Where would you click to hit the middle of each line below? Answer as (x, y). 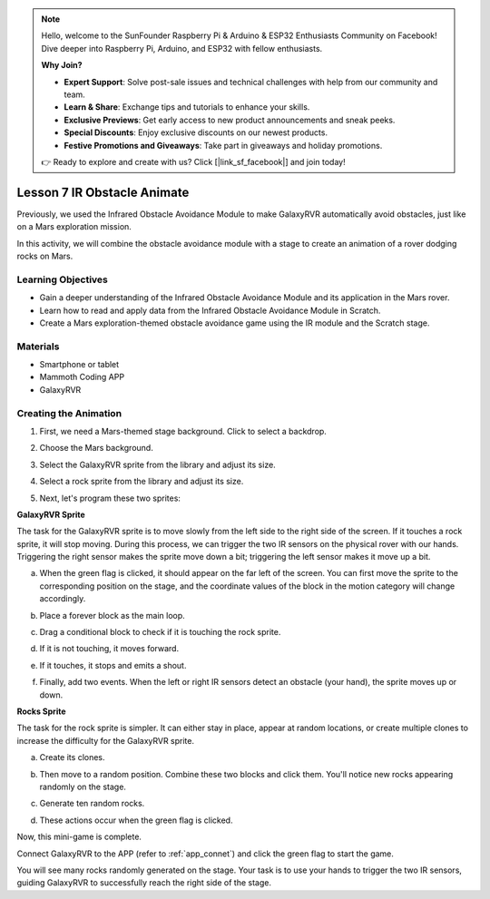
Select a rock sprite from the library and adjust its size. (142, 482)
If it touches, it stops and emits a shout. (113, 665)
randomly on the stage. (83, 787)
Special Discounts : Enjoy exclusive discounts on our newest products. (196, 132)
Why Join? (62, 65)
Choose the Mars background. (96, 448)
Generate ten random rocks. (92, 804)
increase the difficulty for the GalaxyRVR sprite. (106, 740)
